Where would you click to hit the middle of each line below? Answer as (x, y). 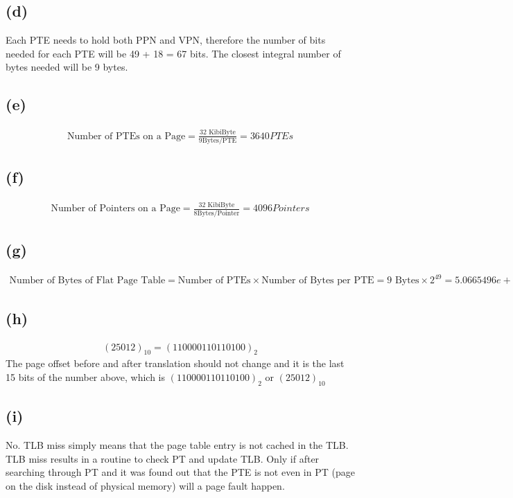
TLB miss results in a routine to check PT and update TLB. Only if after (163, 458)
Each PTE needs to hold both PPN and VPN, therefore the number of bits (166, 40)
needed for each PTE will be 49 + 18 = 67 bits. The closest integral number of (173, 53)
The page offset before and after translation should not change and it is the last (175, 363)
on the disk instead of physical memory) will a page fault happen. (145, 485)
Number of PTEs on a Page (127, 136)
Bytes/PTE (219, 140)
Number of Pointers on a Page (115, 209)
